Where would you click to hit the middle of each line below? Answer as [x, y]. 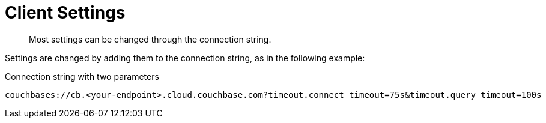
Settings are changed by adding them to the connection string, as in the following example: [185, 58]
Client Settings [65, 13]
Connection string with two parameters [82, 76]
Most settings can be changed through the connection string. [150, 39]
